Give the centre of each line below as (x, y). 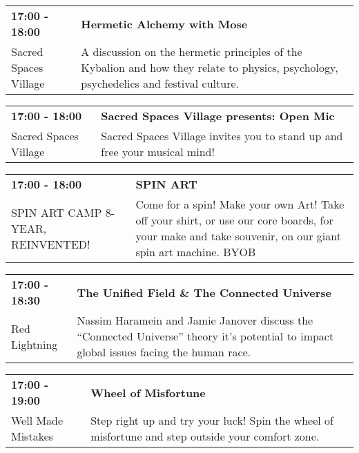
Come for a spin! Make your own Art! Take (240, 204)
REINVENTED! (51, 244)
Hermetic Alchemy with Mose (164, 23)
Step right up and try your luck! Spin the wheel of (212, 420)
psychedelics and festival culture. (160, 83)
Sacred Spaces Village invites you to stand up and (222, 136)
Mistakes (32, 436)
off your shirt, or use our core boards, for (234, 220)
